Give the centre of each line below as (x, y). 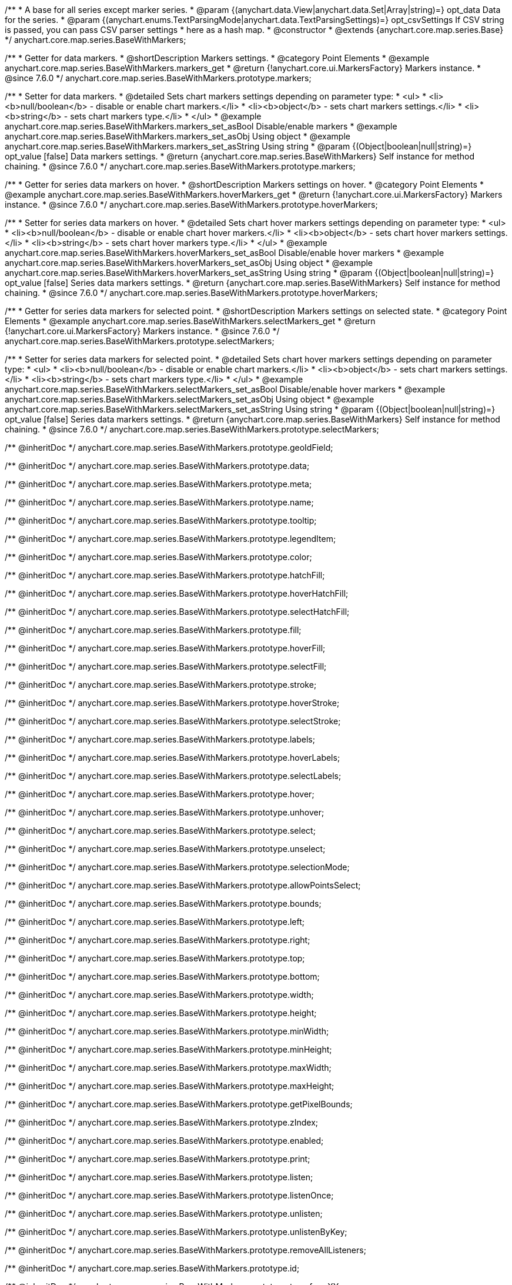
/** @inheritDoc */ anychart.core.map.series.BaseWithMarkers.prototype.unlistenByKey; (176, 1232)
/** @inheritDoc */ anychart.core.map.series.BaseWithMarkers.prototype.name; (159, 502)
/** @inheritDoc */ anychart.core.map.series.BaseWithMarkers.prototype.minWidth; (167, 1031)
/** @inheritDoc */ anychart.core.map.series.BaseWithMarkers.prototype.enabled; (164, 1141)
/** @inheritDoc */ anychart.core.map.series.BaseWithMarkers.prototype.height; (161, 1013)
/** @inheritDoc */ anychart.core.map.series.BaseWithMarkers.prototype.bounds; (163, 903)
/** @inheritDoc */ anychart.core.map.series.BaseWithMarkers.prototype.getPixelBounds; (179, 1104)
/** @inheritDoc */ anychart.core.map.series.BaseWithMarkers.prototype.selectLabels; (173, 776)
